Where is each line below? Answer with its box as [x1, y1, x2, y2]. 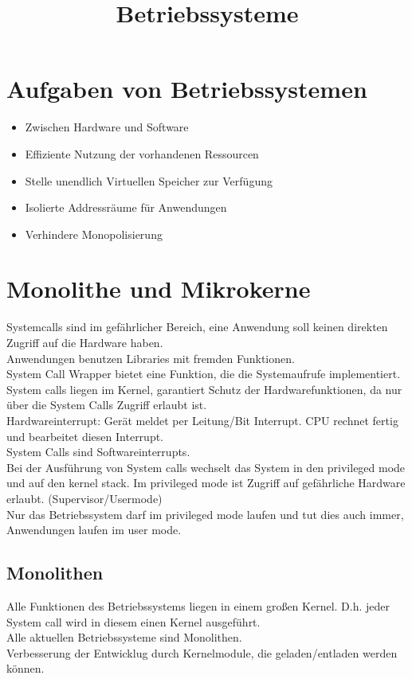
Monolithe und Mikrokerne [6, 272, 311, 305]
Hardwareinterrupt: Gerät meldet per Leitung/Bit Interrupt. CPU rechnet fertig [6, 412, 398, 428]
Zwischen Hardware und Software [25, 119, 189, 135]
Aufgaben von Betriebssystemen [6, 72, 367, 105]
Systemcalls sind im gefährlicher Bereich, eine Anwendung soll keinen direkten [6, 318, 388, 335]
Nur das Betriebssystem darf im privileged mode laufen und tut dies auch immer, [6, 505, 404, 522]
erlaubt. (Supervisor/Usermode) [6, 490, 163, 506]
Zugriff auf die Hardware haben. [6, 334, 163, 350]
